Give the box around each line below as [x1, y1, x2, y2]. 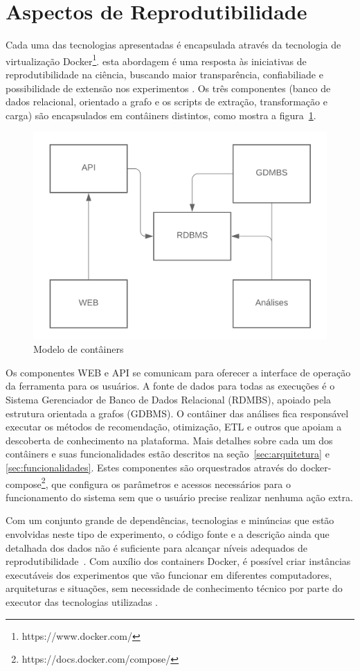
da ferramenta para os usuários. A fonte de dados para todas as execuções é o [6, 378, 335, 393]
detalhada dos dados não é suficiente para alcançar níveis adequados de [6, 540, 308, 555]
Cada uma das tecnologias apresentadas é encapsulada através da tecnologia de [6, 37, 341, 52]
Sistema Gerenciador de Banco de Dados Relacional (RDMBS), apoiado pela [6, 392, 332, 407]
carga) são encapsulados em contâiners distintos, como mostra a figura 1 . [6, 107, 316, 122]
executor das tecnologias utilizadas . [6, 595, 158, 609]
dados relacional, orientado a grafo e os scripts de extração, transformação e [6, 94, 327, 109]
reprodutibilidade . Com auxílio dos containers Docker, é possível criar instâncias [6, 554, 351, 568]
